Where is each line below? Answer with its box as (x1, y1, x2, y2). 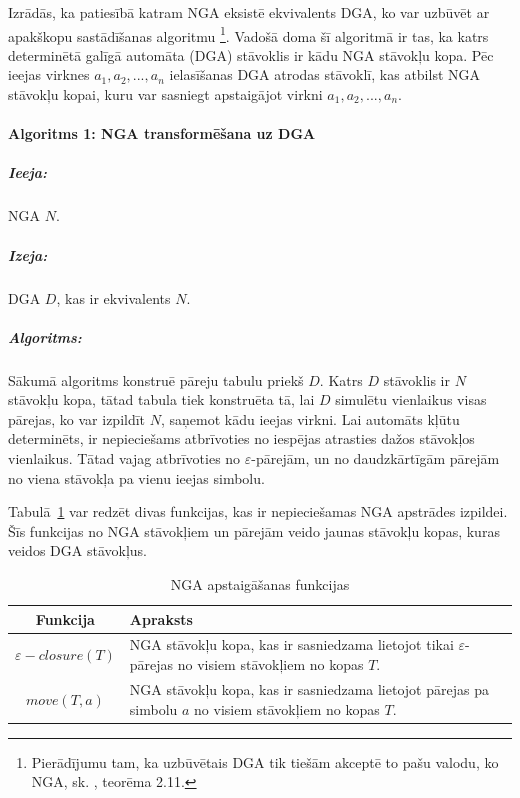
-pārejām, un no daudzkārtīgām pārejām (251, 448, 500, 469)
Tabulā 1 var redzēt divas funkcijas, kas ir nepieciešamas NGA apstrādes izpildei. (8, 501, 508, 522)
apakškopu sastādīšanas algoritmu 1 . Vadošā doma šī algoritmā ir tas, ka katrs (8, 22, 489, 46)
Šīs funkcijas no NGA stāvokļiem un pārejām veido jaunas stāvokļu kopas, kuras (8, 520, 500, 541)
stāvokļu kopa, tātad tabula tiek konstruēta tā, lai (8, 389, 315, 410)
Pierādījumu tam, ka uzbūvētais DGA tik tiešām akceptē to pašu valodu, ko (31, 751, 499, 772)
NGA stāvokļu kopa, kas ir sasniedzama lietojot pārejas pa (129, 678, 489, 699)
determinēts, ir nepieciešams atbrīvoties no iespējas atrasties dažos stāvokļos (8, 428, 475, 449)
